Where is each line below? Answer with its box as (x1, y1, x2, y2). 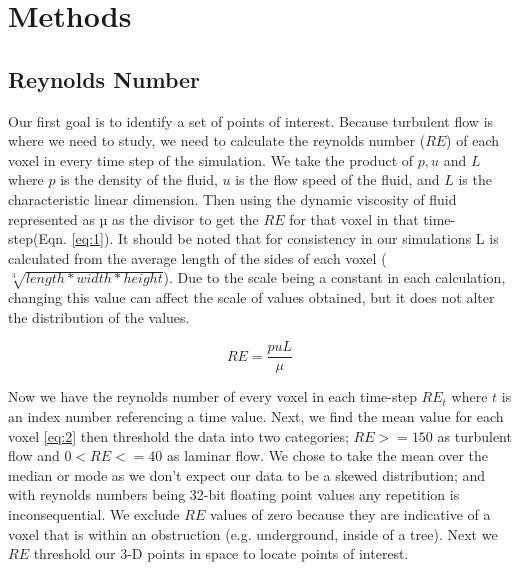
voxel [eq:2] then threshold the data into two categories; (8, 425, 349, 446)
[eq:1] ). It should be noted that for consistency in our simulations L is (71, 228, 499, 249)
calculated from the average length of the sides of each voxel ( (8, 247, 387, 268)
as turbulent (437, 425, 512, 446)
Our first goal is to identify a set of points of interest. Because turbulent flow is (8, 110, 494, 131)
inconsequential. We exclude (8, 503, 180, 524)
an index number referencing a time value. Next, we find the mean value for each (8, 405, 504, 426)
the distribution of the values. (8, 306, 190, 327)
